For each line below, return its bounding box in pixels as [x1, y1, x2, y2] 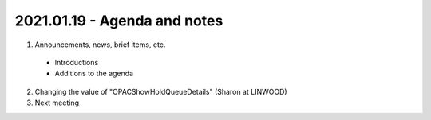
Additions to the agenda [54, 68, 134, 79]
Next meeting [34, 98, 80, 107]
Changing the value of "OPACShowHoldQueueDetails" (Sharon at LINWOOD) [34, 87, 287, 96]
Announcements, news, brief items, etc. [34, 40, 166, 49]
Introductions [54, 57, 99, 67]
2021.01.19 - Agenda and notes [14, 12, 223, 29]
